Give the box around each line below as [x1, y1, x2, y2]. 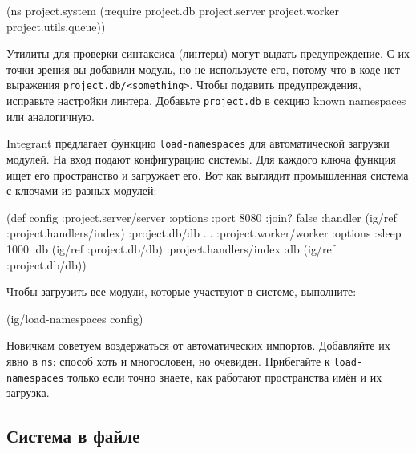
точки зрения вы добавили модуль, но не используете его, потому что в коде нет [6, 60, 400, 77]
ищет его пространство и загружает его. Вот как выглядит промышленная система [6, 166, 409, 183]
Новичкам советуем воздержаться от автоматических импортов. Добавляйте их [6, 337, 390, 354]
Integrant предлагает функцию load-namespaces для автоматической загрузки [6, 135, 390, 152]
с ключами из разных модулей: [6, 182, 157, 199]
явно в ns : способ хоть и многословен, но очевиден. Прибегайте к [6, 352, 330, 369]
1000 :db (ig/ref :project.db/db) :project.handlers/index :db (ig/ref [6, 240, 335, 257]
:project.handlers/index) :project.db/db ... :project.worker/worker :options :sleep [6, 224, 402, 241]
